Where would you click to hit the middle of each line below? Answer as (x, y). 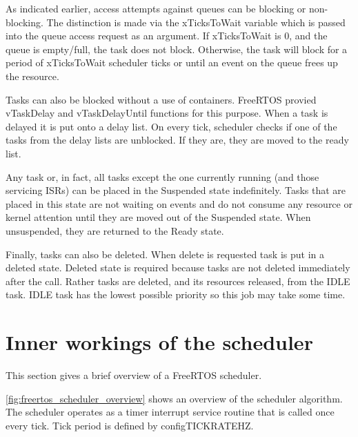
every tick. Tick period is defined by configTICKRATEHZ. (130, 425)
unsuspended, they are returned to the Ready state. (115, 230)
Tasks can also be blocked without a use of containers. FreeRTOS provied (161, 99)
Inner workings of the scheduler (159, 342)
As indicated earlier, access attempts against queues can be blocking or (156, 8)
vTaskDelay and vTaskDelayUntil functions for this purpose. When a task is (167, 113)
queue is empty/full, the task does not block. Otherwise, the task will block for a (177, 49)
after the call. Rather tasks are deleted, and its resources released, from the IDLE (178, 281)
